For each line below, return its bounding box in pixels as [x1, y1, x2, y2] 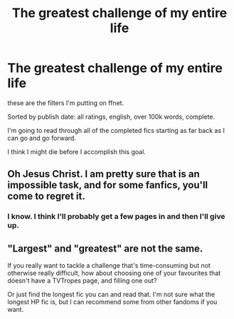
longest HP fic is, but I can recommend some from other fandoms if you [7, 298, 218, 306]
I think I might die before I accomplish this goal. [7, 147, 146, 156]
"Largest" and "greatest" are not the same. [7, 242, 203, 254]
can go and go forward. [7, 134, 77, 142]
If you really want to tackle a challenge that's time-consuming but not [7, 261, 211, 270]
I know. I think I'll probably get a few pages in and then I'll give [7, 212, 225, 222]
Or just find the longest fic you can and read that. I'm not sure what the [7, 290, 216, 299]
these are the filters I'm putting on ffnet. [7, 98, 124, 107]
